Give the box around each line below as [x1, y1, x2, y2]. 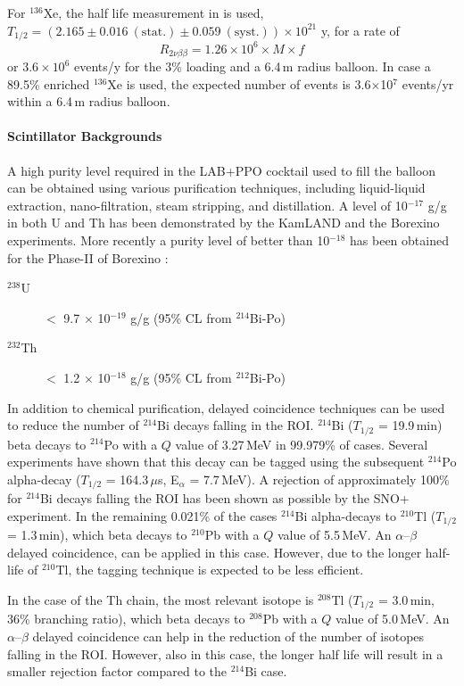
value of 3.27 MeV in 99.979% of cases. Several [175, 434, 428, 453]
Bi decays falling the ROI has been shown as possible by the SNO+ [39, 489, 410, 508]
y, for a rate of [320, 21, 400, 39]
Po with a [104, 434, 158, 453]
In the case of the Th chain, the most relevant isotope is [7, 591, 314, 609]
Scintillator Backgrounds [7, 127, 162, 145]
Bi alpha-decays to [294, 506, 396, 525]
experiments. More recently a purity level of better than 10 [7, 230, 330, 249]
